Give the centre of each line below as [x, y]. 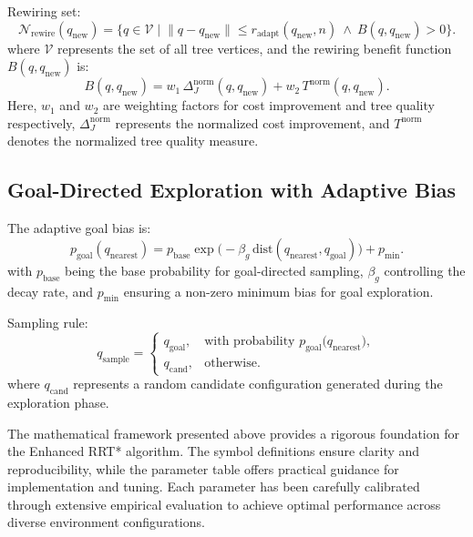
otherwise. [232, 364]
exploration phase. [58, 402]
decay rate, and [51, 291]
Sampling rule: [48, 323]
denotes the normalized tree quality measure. [133, 141]
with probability [250, 342]
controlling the [425, 270]
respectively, [41, 122]
